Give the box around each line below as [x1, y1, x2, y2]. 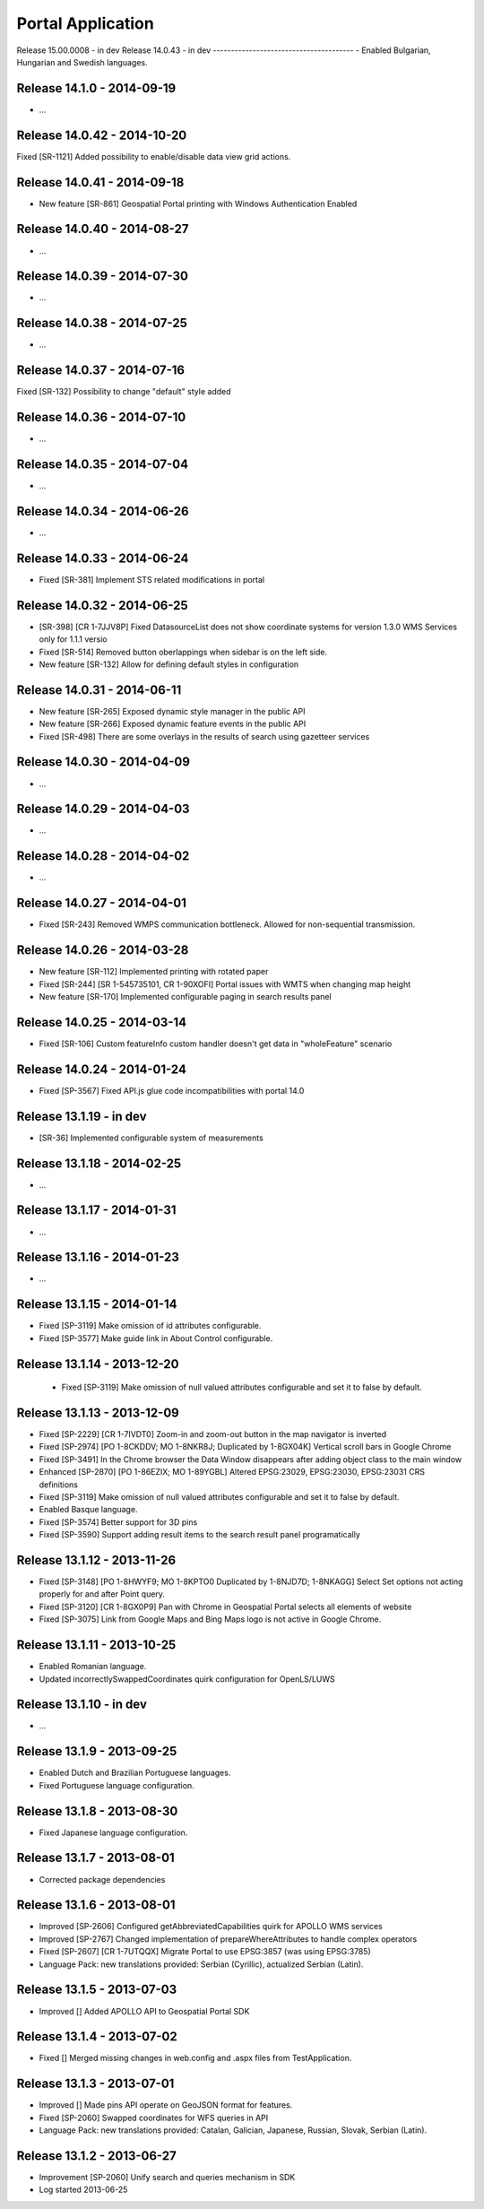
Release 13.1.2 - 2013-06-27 [16, 2148, 177, 2163]
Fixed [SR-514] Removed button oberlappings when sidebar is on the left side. [39, 646, 327, 657]
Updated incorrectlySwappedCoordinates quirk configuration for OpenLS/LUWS [39, 1673, 335, 1685]
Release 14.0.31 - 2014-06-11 [16, 682, 182, 697]
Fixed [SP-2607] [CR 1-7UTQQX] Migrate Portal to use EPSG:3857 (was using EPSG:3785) [39, 1946, 371, 1957]
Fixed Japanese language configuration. [39, 1827, 188, 1838]
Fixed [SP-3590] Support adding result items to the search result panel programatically [39, 1529, 360, 1540]
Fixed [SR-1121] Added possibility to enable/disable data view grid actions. [16, 151, 291, 161]
